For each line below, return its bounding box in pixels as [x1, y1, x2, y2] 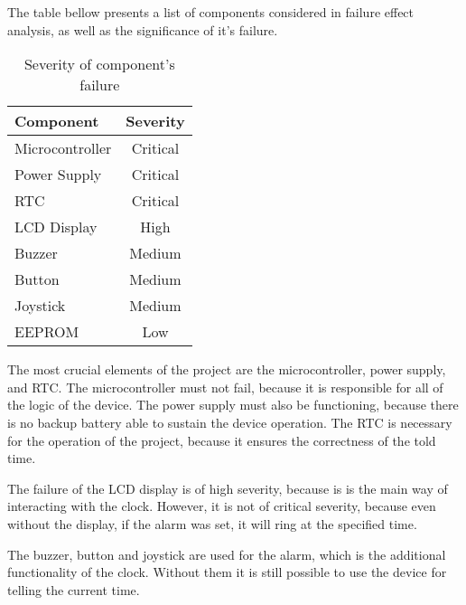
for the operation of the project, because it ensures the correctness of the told [7, 430, 436, 449]
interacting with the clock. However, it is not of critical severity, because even [7, 496, 436, 515]
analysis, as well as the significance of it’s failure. [7, 20, 278, 39]
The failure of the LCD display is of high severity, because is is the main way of [7, 478, 448, 497]
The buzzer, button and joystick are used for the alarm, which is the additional [7, 544, 446, 563]
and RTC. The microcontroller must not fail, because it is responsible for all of [7, 377, 443, 396]
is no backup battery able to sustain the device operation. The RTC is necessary [7, 412, 452, 431]
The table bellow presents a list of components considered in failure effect [7, 3, 415, 21]
